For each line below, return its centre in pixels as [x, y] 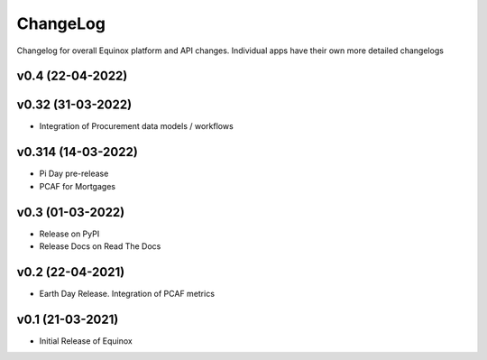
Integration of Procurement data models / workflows [136, 126]
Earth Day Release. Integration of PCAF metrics [127, 293]
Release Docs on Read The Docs [100, 246]
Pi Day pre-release [74, 174]
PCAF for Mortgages [78, 186]
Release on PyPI [69, 234]
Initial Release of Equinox [86, 341]
